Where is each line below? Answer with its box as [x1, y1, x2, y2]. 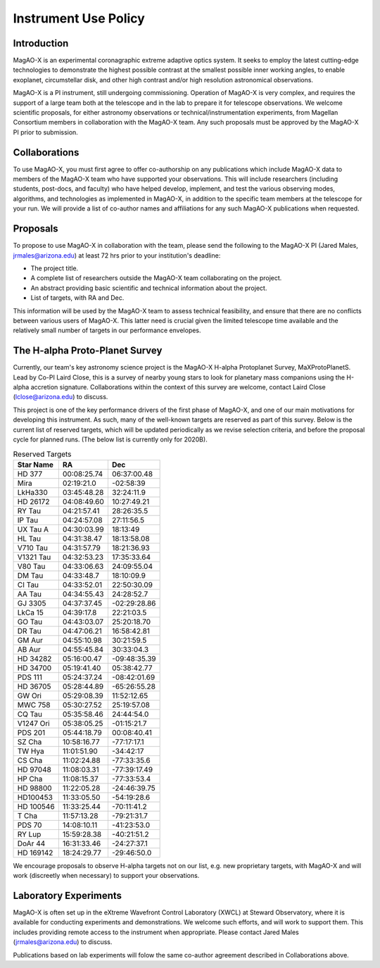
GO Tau [17, 617, 43, 627]
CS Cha [17, 755, 43, 765]
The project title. [30, 264, 79, 272]
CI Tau [17, 579, 39, 589]
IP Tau [17, 515, 39, 524]
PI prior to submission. [13, 127, 79, 137]
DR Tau [17, 626, 42, 636]
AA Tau [17, 589, 42, 598]
